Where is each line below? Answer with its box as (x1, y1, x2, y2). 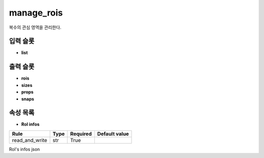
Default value (97, 130, 129, 137)
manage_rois (9, 7, 63, 18)
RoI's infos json (9, 146, 40, 152)
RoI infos (21, 121, 40, 127)
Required (70, 130, 92, 137)
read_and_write (12, 137, 47, 143)
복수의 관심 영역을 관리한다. (9, 24, 62, 30)
